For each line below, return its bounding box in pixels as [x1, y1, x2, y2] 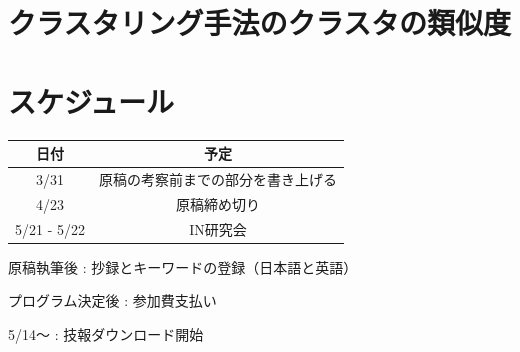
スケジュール [8, 80, 175, 121]
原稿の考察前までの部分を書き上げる [99, 168, 337, 189]
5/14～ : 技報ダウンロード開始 [8, 323, 204, 344]
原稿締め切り [176, 193, 260, 214]
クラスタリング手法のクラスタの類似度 [8, 2, 511, 43]
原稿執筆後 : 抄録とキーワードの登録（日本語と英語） [8, 256, 358, 277]
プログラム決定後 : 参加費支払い [8, 290, 217, 311]
